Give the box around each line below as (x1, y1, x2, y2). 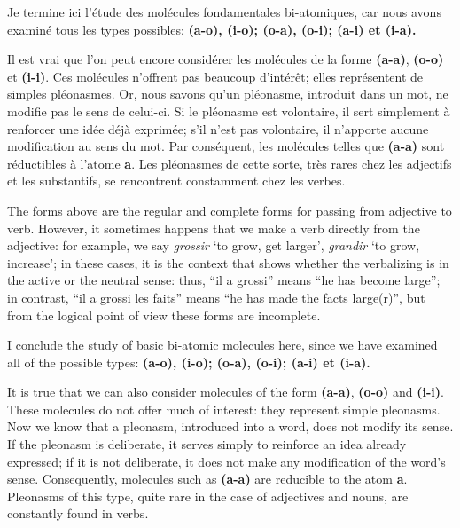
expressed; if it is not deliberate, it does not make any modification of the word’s (7, 452, 446, 470)
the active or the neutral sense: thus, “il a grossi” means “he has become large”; (7, 271, 441, 289)
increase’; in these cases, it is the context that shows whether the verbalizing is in (7, 253, 449, 272)
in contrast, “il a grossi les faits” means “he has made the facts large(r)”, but (7, 288, 425, 306)
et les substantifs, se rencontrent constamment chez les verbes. (7, 171, 346, 190)
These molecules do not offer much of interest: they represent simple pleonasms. (7, 399, 441, 418)
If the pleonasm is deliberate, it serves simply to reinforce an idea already (7, 435, 407, 453)
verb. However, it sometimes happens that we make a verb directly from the (7, 218, 420, 237)
